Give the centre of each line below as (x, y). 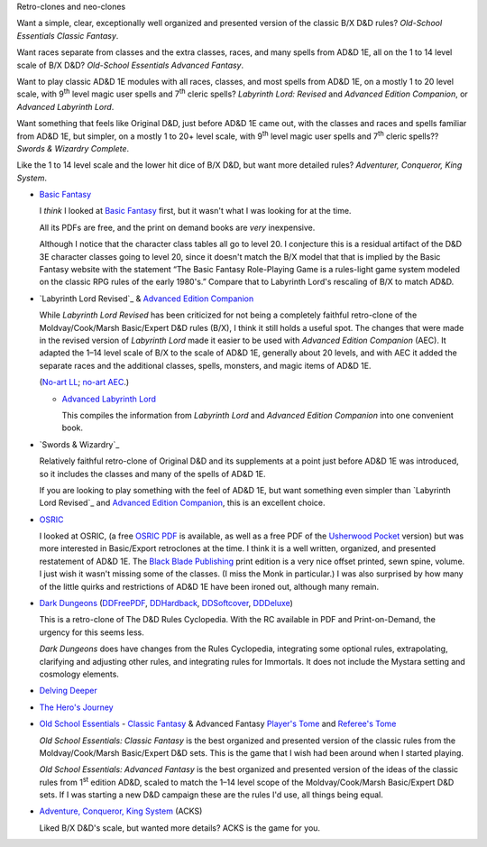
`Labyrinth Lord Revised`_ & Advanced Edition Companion (147, 299)
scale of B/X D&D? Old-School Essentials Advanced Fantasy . (130, 65)
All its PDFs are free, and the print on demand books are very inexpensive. (177, 227)
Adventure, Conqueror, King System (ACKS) (121, 811)
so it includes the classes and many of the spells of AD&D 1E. (152, 474)
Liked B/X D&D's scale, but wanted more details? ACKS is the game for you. (179, 828)
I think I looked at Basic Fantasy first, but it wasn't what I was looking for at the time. (195, 211)
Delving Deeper (69, 691)
